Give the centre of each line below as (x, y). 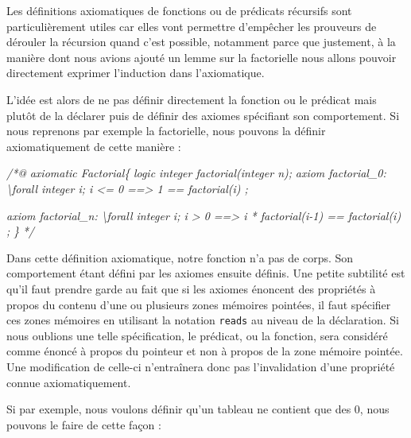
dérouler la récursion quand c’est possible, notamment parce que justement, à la (201, 42)
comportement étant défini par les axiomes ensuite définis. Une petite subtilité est (206, 273)
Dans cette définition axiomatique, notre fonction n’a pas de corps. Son (180, 257)
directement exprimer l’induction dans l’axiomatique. (136, 73)
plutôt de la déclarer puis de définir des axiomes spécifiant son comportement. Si (203, 115)
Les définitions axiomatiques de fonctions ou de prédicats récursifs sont (179, 10)
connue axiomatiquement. (69, 382)
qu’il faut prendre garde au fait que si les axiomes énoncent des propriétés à (191, 288)
